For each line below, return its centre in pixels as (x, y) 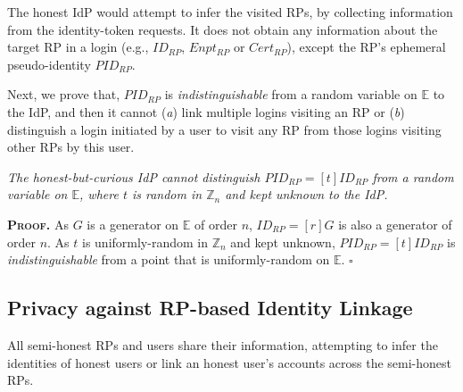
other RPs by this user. (71, 147)
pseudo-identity (49, 64)
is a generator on (133, 224)
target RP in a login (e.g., (78, 47)
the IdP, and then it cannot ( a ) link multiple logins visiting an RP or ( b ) (206, 111)
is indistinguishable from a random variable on (291, 94)
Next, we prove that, (64, 94)
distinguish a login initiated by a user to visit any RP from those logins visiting (224, 129)
